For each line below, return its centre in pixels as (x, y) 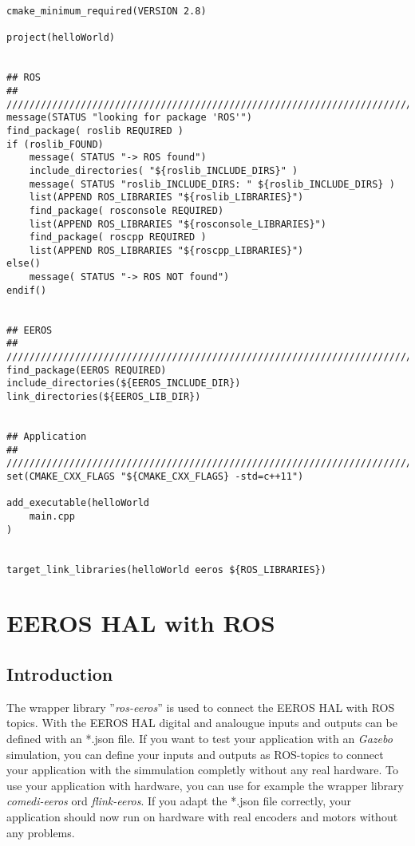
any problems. (41, 832)
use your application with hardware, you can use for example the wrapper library (205, 785)
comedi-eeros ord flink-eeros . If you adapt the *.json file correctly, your (179, 801)
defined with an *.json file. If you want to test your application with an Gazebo (200, 738)
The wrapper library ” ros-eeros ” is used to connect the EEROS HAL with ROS (201, 707)
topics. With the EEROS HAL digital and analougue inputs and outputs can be (202, 723)
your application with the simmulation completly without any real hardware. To (203, 770)
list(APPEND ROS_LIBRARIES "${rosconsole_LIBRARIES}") (178, 224)
